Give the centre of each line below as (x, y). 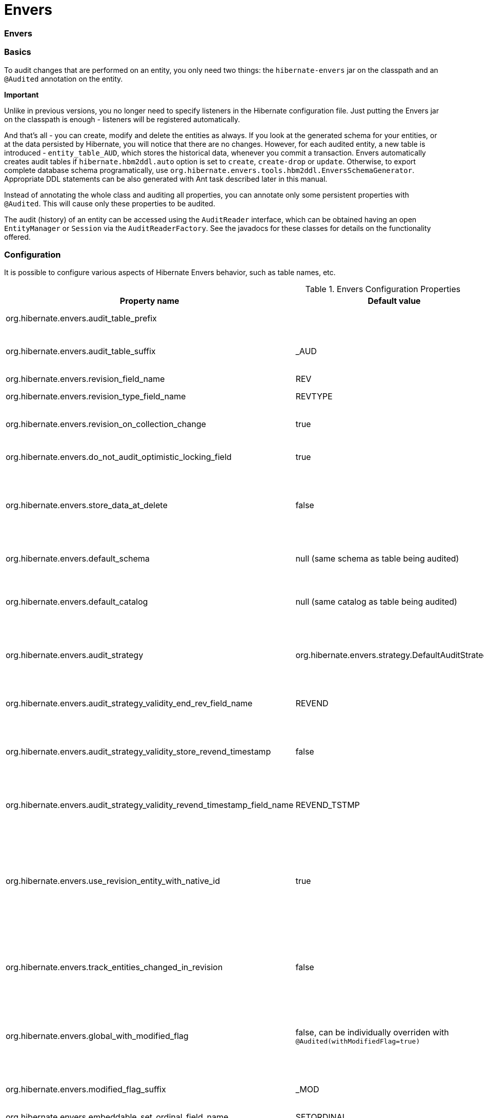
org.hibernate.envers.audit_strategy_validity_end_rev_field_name (129, 703)
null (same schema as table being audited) (377, 559)
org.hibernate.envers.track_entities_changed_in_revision (114, 967)
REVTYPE (314, 397)
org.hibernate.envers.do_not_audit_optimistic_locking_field (119, 457)
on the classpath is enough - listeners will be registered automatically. (122, 119)
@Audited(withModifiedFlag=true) (358, 1041)
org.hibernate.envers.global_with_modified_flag (97, 1036)
